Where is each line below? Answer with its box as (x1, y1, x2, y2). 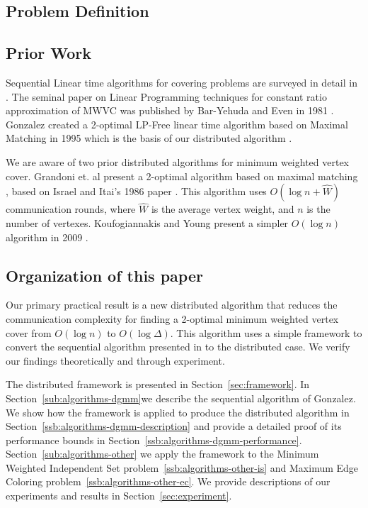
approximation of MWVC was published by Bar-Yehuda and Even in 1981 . (6, 103, 334, 118)
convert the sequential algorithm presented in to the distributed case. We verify (6, 339, 350, 354)
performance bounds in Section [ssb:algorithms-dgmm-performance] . (6, 432, 302, 447)
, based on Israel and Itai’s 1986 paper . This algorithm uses (6, 184, 267, 199)
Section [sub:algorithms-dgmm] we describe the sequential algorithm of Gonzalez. (6, 390, 356, 405)
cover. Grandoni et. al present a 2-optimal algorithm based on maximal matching (6, 168, 358, 183)
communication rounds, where (6, 201, 136, 216)
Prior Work (6, 42, 91, 64)
